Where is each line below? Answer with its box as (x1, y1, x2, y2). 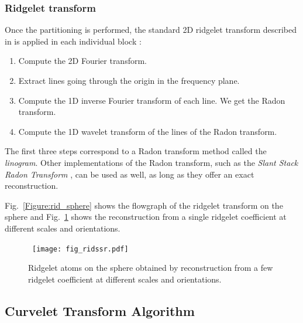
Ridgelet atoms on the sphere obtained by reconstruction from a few (28, 261, 273, 274)
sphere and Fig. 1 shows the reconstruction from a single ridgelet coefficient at (5, 210, 287, 223)
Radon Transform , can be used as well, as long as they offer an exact (5, 168, 254, 180)
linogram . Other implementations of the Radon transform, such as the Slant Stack (5, 156, 298, 168)
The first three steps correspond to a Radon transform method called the (5, 145, 267, 157)
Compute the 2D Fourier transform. (18, 55, 147, 67)
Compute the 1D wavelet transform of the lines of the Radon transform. (18, 125, 277, 137)
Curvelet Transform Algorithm (5, 301, 195, 319)
